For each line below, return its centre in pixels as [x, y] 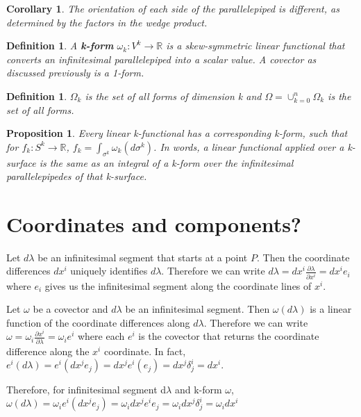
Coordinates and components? [154, 223]
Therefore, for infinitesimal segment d [86, 390]
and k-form [198, 390]
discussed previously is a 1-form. [75, 73]
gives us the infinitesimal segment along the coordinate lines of [178, 285]
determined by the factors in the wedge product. [107, 22]
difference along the [48, 351]
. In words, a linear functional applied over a [249, 146]
